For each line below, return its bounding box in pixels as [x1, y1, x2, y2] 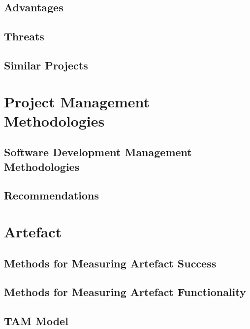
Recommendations [4, 188, 99, 203]
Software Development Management [4, 144, 192, 160]
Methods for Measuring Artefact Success [4, 255, 217, 270]
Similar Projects [4, 57, 88, 72]
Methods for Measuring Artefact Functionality [4, 284, 246, 299]
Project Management [4, 91, 150, 111]
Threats [4, 29, 44, 44]
